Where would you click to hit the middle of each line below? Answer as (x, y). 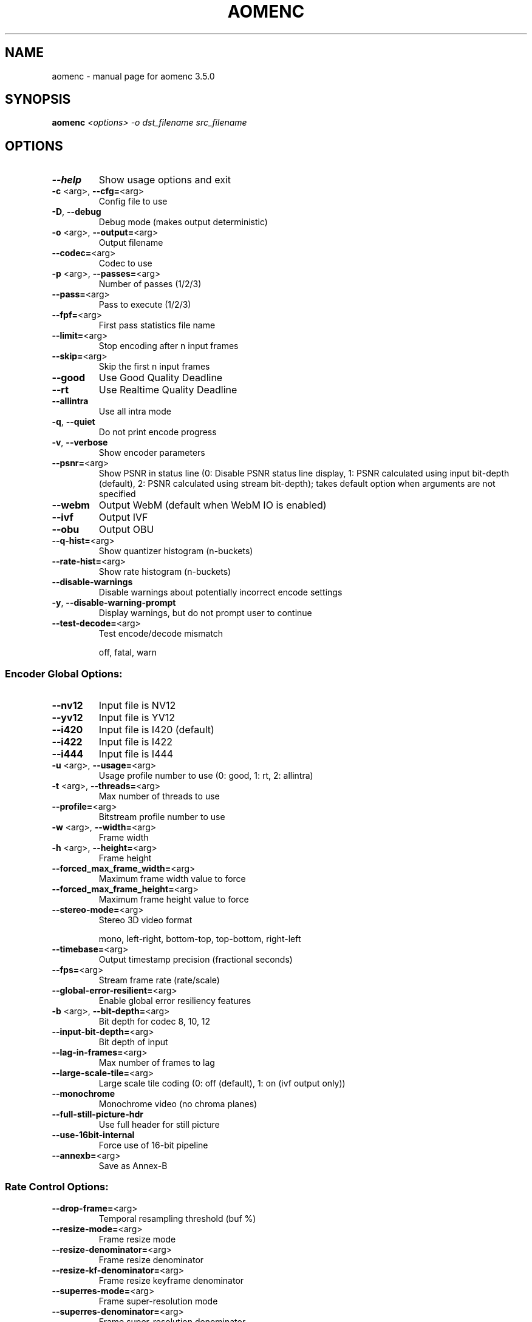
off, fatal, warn (128, 653)
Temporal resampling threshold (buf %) (177, 1218)
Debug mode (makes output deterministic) (183, 222)
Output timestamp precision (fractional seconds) (196, 960)
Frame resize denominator (151, 1259)
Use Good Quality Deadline (161, 378)
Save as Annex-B (133, 1166)
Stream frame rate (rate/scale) (159, 980)
